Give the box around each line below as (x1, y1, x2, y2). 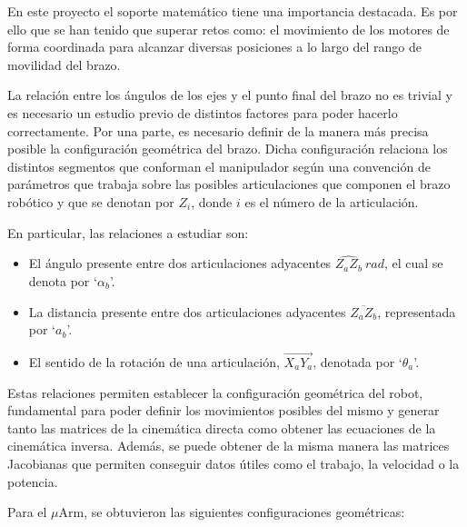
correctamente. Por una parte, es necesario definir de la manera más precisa (7, 121, 429, 140)
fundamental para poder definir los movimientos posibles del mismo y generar (7, 401, 440, 420)
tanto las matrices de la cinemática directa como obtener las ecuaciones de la (7, 418, 436, 437)
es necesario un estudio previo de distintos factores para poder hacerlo (7, 103, 398, 122)
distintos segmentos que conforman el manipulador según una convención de (7, 156, 431, 175)
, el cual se (383, 254, 443, 273)
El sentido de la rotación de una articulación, (28, 352, 280, 371)
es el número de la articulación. (244, 192, 419, 211)
